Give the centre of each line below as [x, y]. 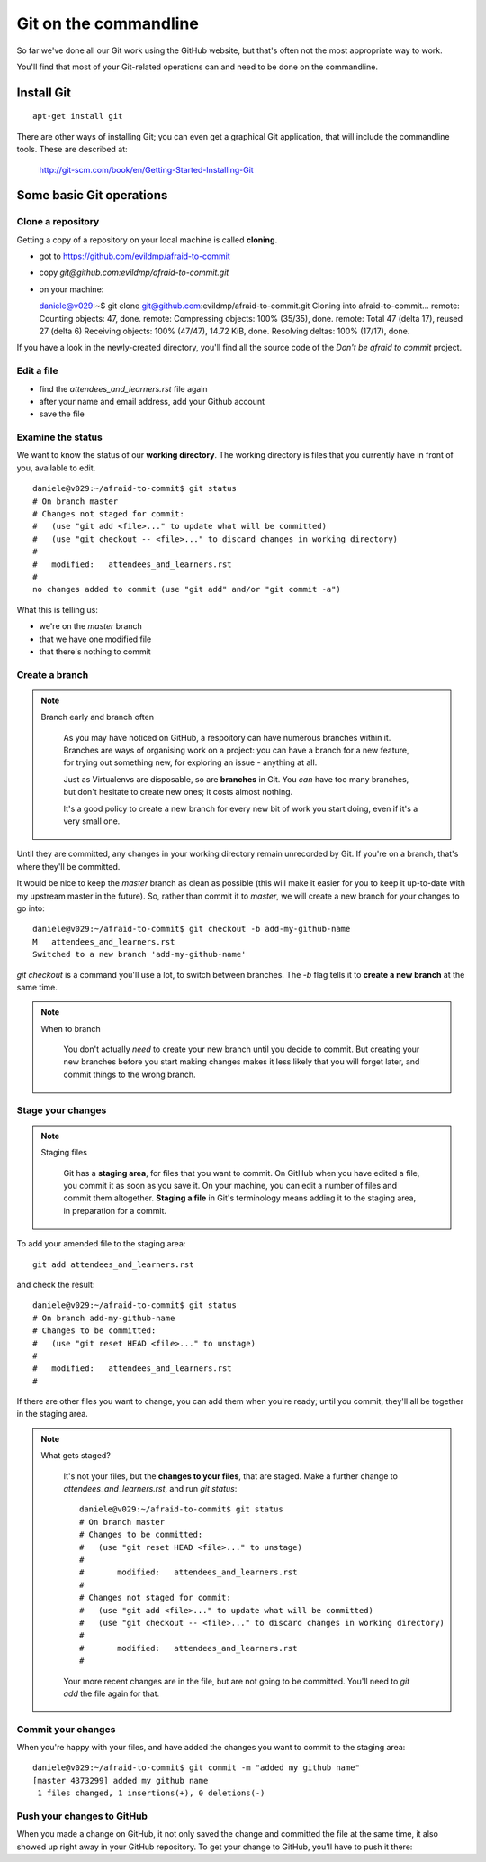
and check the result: [56, 1284]
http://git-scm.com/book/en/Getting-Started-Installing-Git [146, 169]
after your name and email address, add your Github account [152, 401]
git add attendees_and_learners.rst [113, 1264]
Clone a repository [58, 222]
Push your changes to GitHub [82, 1816]
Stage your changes [62, 1110]
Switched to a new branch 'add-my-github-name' [139, 954]
